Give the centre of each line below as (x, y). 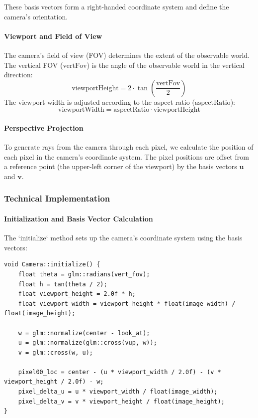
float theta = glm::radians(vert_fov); (84, 274)
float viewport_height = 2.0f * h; (77, 294)
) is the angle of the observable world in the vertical (166, 65)
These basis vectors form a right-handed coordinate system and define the (117, 6)
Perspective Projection (44, 127)
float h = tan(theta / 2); (63, 284)
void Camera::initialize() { (52, 265)
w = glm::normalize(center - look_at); (84, 333)
